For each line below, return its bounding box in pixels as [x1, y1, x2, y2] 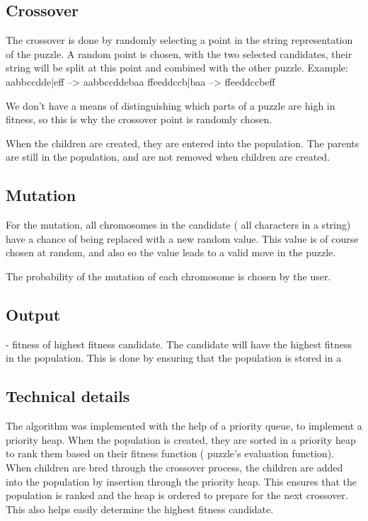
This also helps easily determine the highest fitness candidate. [6, 501, 274, 516]
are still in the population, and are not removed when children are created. [6, 149, 330, 164]
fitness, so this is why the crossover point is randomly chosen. [6, 112, 272, 127]
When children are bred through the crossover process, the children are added [6, 459, 343, 474]
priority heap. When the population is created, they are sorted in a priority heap [6, 432, 356, 447]
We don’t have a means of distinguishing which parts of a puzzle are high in [6, 98, 335, 113]
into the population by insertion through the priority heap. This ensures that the [6, 474, 357, 488]
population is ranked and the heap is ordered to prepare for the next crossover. [6, 488, 348, 503]
